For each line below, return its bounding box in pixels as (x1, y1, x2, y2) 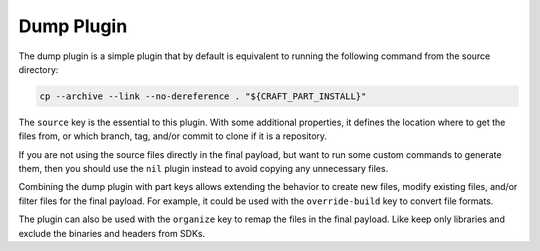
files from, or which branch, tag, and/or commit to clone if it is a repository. (18, 130, 328, 142)
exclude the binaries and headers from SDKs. (18, 227, 205, 239)
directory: (18, 63, 59, 75)
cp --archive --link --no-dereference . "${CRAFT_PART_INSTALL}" (39, 90, 367, 102)
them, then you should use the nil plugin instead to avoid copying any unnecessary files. (18, 163, 389, 175)
